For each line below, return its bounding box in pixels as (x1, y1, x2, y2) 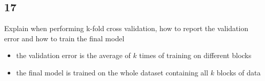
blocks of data (216, 67, 261, 77)
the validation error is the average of (16, 50, 131, 61)
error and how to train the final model (4, 33, 125, 43)
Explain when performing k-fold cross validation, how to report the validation (4, 23, 249, 34)
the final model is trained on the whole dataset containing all (16, 67, 209, 77)
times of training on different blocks (139, 50, 252, 61)
